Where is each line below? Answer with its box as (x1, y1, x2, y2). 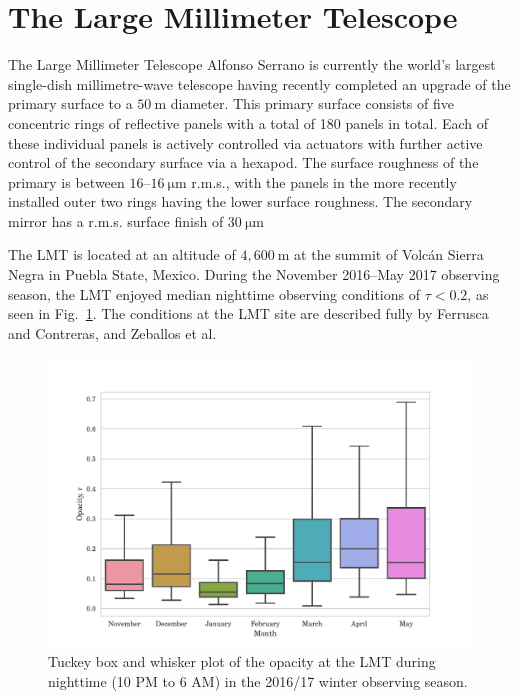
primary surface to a (8, 93, 133, 114)
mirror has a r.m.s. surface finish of (8, 210, 224, 231)
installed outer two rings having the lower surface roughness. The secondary (8, 191, 473, 212)
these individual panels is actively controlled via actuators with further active (8, 132, 483, 153)
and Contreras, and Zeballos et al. (8, 322, 217, 343)
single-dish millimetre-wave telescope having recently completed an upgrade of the (8, 73, 511, 94)
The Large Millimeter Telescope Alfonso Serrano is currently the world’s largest (8, 54, 496, 75)
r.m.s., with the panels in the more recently (191, 171, 457, 192)
